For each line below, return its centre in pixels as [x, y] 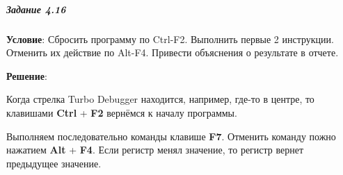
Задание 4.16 [36, 9]
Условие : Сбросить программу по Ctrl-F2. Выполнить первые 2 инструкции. [170, 39]
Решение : [27, 75]
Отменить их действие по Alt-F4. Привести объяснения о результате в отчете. [173, 52]
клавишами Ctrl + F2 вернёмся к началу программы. [122, 112]
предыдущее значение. [54, 163]
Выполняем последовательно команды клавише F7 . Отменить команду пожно [171, 136]
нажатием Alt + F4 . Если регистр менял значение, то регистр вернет [155, 150]
